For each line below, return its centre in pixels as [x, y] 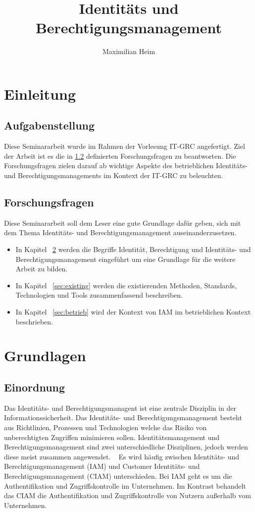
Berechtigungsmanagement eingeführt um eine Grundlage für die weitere [126, 259]
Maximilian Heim [129, 51]
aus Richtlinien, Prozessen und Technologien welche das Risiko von [105, 427]
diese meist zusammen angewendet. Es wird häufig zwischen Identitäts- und [122, 456]
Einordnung [35, 387]
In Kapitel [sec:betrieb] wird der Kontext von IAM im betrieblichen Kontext [133, 312]
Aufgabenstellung [50, 125]
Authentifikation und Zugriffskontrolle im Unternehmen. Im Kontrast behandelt [125, 485]
